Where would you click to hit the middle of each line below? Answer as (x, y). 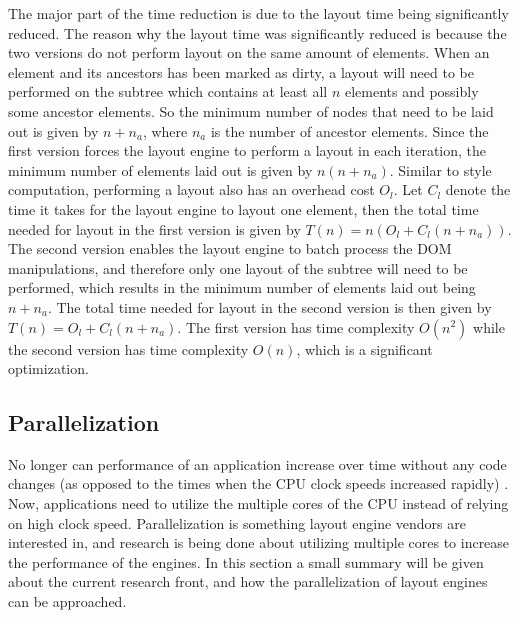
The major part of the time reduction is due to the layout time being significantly (258, 13)
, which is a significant (364, 348)
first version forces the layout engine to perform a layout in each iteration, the (247, 150)
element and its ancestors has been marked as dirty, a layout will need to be (241, 71)
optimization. (48, 368)
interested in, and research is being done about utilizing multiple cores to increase (259, 542)
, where (165, 130)
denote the (478, 189)
